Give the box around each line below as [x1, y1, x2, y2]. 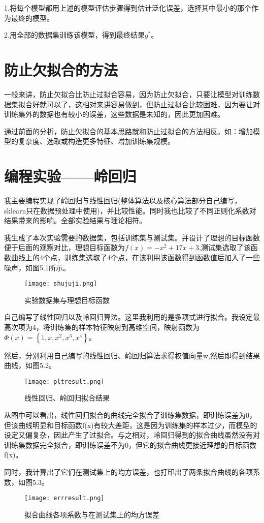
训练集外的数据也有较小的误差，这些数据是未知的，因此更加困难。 [4, 109, 224, 119]
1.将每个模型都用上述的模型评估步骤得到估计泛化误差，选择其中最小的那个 [4, 3, 251, 13]
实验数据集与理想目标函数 [24, 294, 110, 305]
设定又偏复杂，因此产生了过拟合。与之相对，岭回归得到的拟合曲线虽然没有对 [4, 429, 260, 440]
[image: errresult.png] [24, 495, 105, 502]
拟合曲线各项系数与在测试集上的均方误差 [24, 509, 159, 519]
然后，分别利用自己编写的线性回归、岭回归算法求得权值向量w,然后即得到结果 [4, 350, 260, 360]
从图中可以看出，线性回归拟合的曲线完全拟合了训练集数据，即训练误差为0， [4, 410, 256, 420]
